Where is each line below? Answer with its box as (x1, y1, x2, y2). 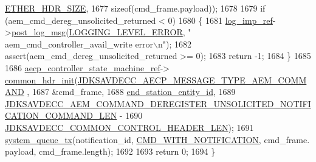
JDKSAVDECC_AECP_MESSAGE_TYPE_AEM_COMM (77, 73, 307, 86)
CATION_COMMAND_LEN (5, 109, 117, 122)
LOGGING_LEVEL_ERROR (69, 26, 183, 38)
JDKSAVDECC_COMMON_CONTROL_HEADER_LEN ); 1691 (5, 121, 254, 133)
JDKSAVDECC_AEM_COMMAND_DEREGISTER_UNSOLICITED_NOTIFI (5, 97, 311, 110)
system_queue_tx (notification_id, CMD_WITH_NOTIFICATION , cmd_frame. (5, 133, 310, 146)
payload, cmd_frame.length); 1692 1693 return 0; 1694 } (5, 145, 216, 158)
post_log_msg (11, 26, 66, 38)
